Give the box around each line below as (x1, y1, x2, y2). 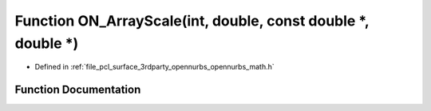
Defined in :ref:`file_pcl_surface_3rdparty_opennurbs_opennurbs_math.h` (34, 62, 275, 72)
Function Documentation (14, 83, 141, 97)
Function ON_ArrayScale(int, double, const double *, (14, 12, 370, 30)
